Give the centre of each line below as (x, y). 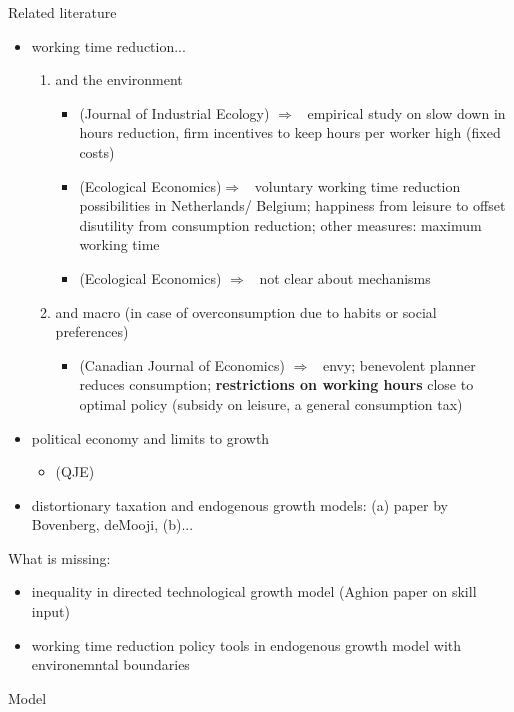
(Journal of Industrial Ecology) (174, 112)
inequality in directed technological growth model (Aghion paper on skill (254, 591)
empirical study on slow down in (406, 112)
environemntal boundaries (110, 664)
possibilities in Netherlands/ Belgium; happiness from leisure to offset (292, 205)
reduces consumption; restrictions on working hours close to (276, 384)
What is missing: (59, 557)
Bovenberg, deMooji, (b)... (112, 524)
